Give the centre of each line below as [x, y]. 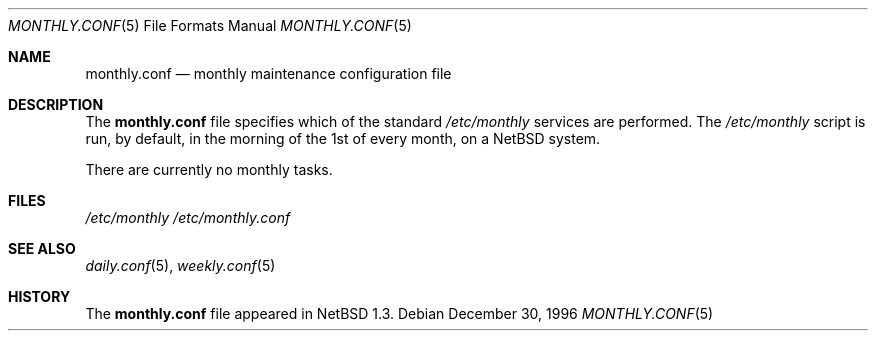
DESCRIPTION [56, 104]
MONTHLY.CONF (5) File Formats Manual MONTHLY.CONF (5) [210, 25]
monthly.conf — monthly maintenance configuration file [268, 73]
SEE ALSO [42, 248]
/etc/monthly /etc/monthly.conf [188, 217]
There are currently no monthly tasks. [209, 169]
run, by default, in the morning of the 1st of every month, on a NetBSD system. [343, 138]
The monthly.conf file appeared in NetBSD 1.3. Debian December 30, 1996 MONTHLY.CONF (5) [399, 313]
